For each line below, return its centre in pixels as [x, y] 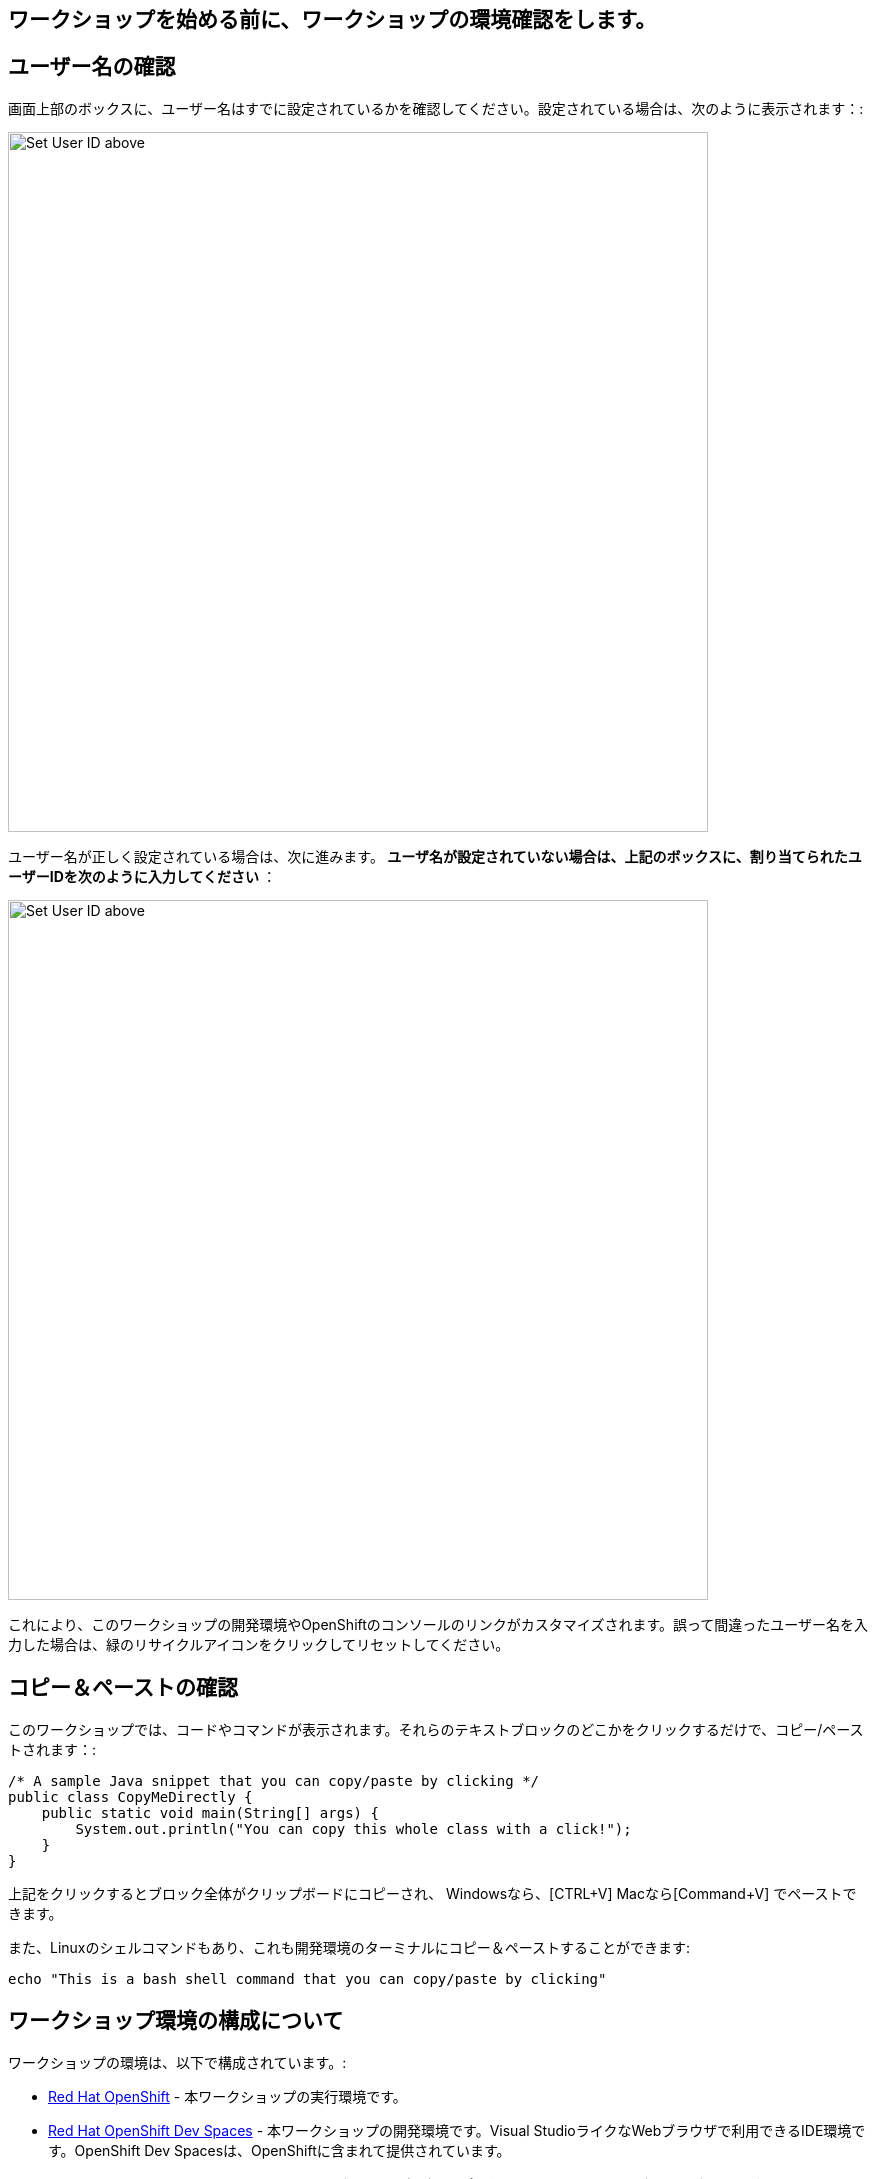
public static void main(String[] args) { [210, 1812]
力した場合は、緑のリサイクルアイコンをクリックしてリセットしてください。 [259, 1644]
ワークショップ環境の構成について [176, 2021]
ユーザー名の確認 [92, 67]
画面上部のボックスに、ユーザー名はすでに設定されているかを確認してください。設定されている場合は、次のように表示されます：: [436, 108]
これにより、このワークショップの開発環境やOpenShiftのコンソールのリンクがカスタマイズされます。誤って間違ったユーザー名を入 [438, 1624]
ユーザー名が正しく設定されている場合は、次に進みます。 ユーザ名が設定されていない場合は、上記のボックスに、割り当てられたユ [435, 856]
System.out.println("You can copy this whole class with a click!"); [353, 1828]
